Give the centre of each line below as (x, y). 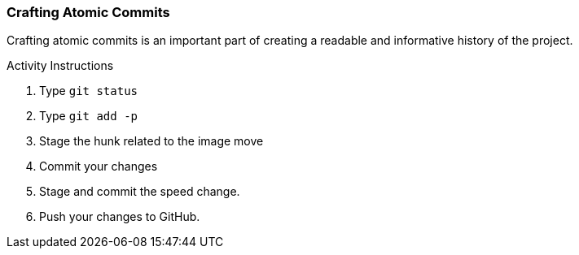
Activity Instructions (60, 66)
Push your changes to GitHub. (120, 217)
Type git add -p (88, 116)
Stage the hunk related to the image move (151, 141)
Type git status (88, 91)
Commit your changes (99, 166)
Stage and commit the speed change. (140, 192)
